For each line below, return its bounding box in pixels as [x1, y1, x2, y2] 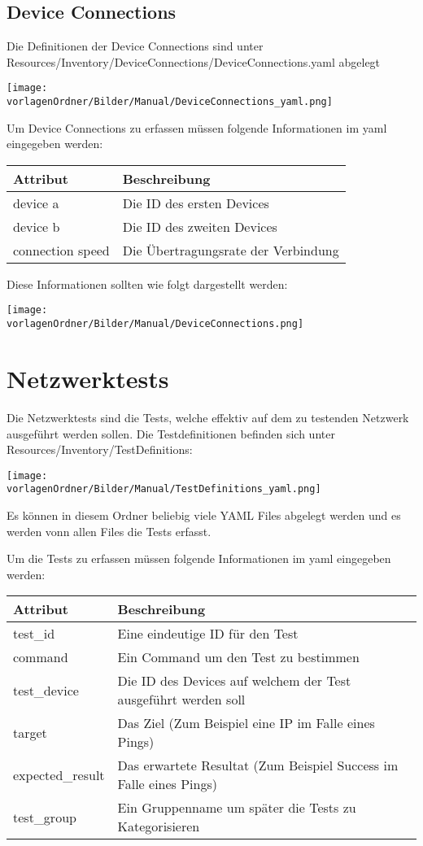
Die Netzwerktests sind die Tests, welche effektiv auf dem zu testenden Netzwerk [7, 408, 409, 425]
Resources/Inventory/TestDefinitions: [7, 441, 193, 458]
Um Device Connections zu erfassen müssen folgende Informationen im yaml [7, 119, 387, 136]
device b [13, 216, 60, 236]
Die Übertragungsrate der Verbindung [122, 240, 339, 259]
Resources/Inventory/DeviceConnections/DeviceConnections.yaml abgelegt [7, 53, 381, 70]
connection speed [13, 240, 110, 259]
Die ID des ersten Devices [122, 193, 269, 212]
